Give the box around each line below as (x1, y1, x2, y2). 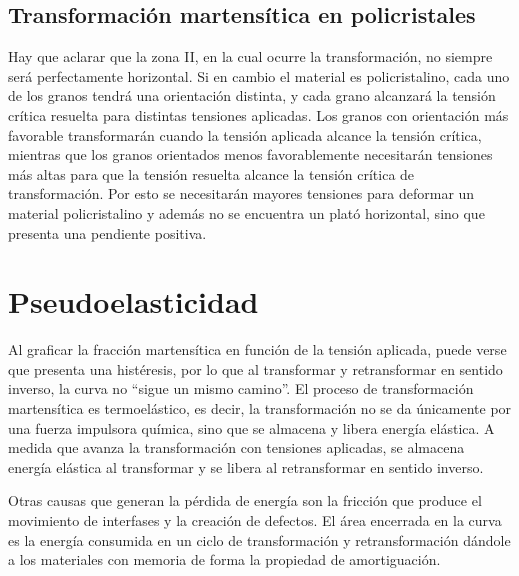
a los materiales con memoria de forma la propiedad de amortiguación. (8, 549, 441, 570)
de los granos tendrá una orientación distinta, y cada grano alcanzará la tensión (8, 85, 496, 106)
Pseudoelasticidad (8, 281, 259, 322)
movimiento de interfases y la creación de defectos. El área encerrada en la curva (8, 510, 502, 531)
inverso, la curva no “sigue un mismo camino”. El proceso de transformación (8, 378, 474, 399)
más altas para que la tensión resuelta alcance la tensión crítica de (8, 163, 415, 184)
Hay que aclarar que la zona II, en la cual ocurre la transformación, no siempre (8, 46, 493, 67)
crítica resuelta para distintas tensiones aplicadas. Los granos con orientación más (8, 104, 509, 125)
